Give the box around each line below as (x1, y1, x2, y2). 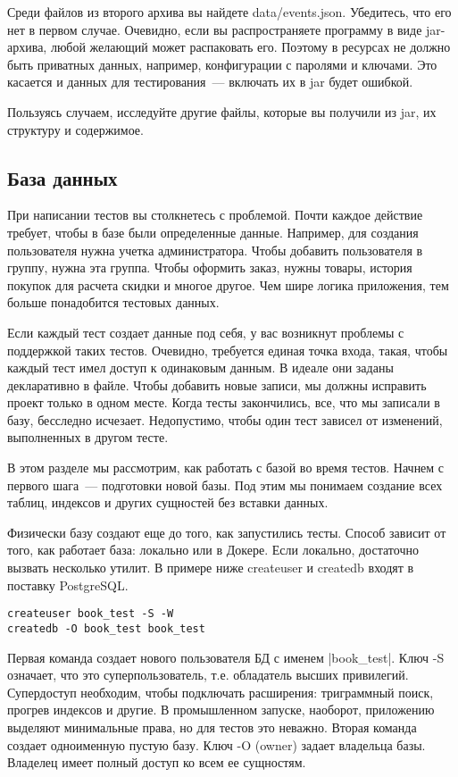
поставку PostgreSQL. (7, 575, 129, 594)
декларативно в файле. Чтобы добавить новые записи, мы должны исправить (7, 375, 427, 394)
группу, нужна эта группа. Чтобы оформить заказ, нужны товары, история (7, 258, 412, 277)
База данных (7, 163, 118, 191)
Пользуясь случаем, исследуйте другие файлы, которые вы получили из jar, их (7, 102, 437, 121)
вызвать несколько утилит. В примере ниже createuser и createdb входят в (7, 558, 414, 577)
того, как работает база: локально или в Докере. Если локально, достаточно (7, 540, 419, 559)
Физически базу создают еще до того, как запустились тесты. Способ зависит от (7, 522, 446, 541)
